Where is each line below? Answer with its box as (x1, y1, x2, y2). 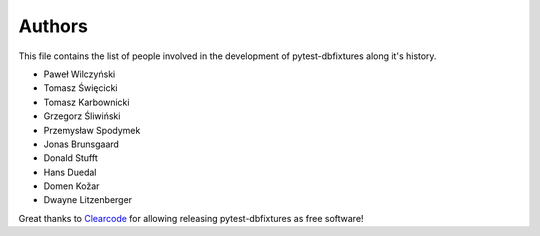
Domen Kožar (43, 180, 100, 192)
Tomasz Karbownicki (43, 96, 130, 108)
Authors (18, 15, 89, 37)
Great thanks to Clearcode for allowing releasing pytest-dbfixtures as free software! (18, 212, 364, 224)
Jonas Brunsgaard (43, 138, 120, 150)
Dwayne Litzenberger (43, 194, 133, 206)
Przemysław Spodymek (43, 124, 141, 136)
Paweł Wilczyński (43, 68, 116, 80)
